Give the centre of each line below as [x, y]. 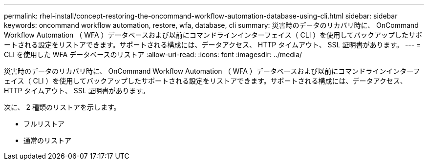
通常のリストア [47, 140]
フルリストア [44, 124]
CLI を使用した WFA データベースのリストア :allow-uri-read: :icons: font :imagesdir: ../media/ [153, 54]
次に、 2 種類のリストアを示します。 [62, 107]
